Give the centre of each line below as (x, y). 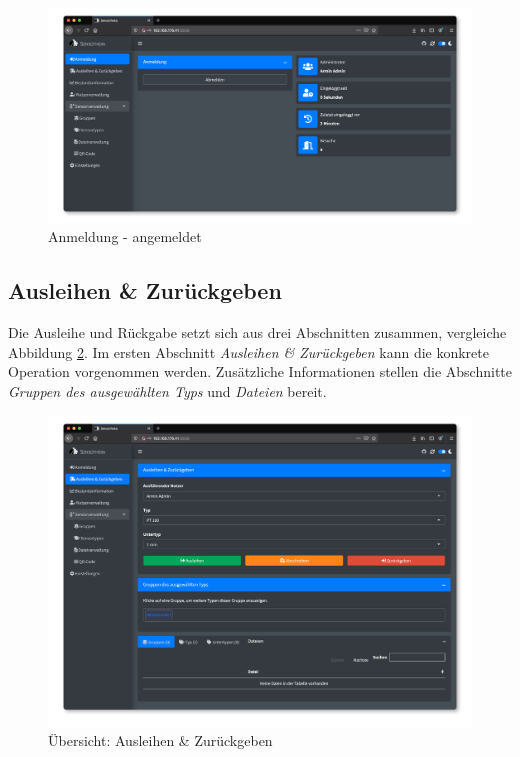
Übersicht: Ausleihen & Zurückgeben (160, 740)
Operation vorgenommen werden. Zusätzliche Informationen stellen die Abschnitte (260, 371)
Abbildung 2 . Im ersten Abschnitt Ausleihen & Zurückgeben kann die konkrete (248, 351)
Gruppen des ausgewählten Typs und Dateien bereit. (167, 391)
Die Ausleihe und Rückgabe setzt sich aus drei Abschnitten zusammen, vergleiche (257, 332)
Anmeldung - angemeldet (125, 236)
